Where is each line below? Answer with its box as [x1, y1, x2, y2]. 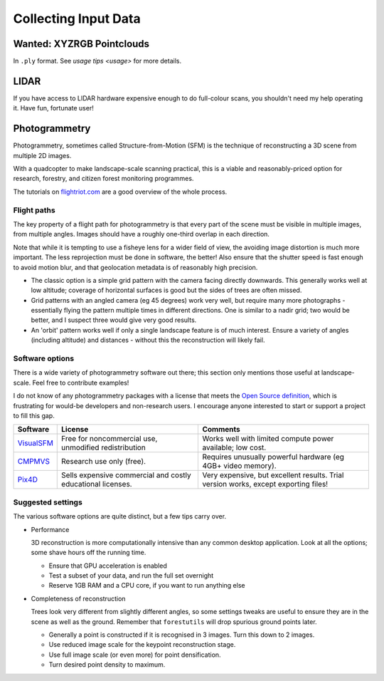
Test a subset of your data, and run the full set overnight [48, 571, 214, 580]
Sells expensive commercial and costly [61, 470, 191, 480]
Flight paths [13, 205, 56, 215]
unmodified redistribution [61, 442, 146, 452]
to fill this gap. [13, 411, 55, 420]
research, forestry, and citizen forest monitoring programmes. [13, 175, 194, 183]
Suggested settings [13, 497, 83, 507]
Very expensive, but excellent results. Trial [202, 470, 344, 480]
